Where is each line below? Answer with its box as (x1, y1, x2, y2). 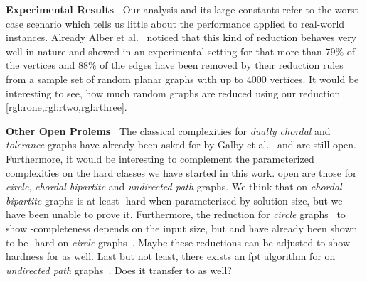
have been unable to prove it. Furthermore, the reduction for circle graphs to (6, 207, 346, 222)
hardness (6, 249, 44, 264)
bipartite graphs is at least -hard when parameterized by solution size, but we (6, 192, 343, 207)
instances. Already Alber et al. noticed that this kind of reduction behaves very (6, 30, 357, 45)
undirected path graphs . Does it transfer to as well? (6, 262, 232, 277)
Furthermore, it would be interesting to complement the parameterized (6, 151, 314, 166)
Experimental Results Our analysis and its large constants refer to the (6, 2, 332, 16)
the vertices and (6, 58, 75, 72)
